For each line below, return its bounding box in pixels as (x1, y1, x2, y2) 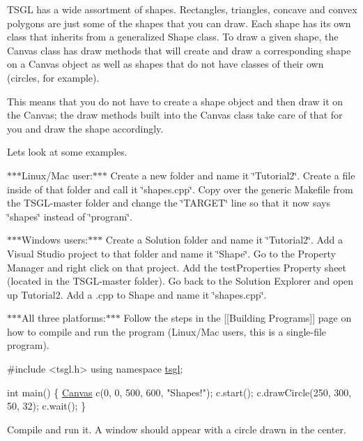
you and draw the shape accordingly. (7, 121, 164, 135)
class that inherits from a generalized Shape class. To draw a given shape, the (7, 29, 339, 44)
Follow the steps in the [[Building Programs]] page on (123, 311, 352, 325)
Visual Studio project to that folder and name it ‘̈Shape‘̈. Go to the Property (7, 246, 336, 260)
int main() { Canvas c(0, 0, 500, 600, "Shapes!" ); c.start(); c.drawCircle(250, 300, (7, 384, 352, 399)
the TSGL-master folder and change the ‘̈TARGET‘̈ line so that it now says (7, 195, 330, 210)
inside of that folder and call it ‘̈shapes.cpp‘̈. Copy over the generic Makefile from (7, 181, 353, 196)
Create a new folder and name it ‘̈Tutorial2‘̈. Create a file (110, 167, 355, 182)
